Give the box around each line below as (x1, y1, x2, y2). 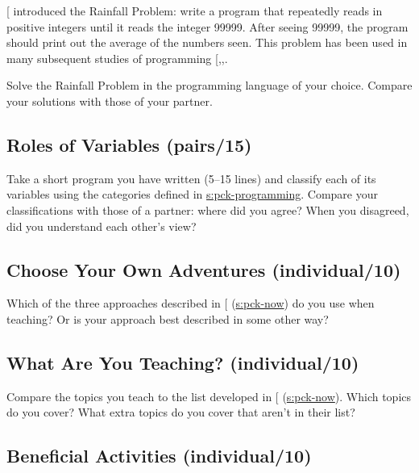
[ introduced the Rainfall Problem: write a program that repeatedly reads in (6, 2, 383, 19)
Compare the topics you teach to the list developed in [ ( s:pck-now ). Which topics (6, 387, 412, 404)
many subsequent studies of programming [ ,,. (6, 49, 228, 66)
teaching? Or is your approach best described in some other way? (6, 310, 329, 327)
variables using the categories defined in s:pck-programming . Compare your (6, 186, 379, 203)
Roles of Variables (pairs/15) (6, 132, 252, 157)
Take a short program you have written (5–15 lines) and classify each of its (6, 170, 376, 186)
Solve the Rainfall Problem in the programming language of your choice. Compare (6, 77, 413, 94)
